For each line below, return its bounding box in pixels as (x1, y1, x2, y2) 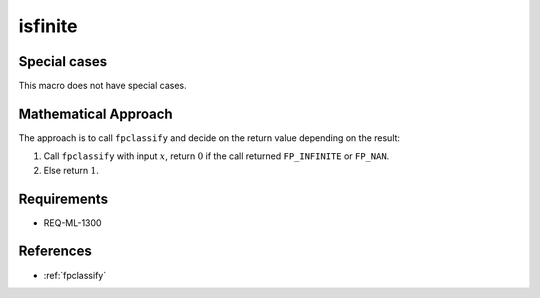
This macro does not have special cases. (18, 80, 187, 92)
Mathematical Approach (18, 105, 174, 122)
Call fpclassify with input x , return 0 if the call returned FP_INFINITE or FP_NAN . (43, 150, 390, 162)
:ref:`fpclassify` (43, 269, 107, 281)
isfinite (18, 15, 78, 37)
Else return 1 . (43, 164, 100, 176)
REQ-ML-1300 (43, 216, 102, 229)
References (18, 243, 92, 260)
